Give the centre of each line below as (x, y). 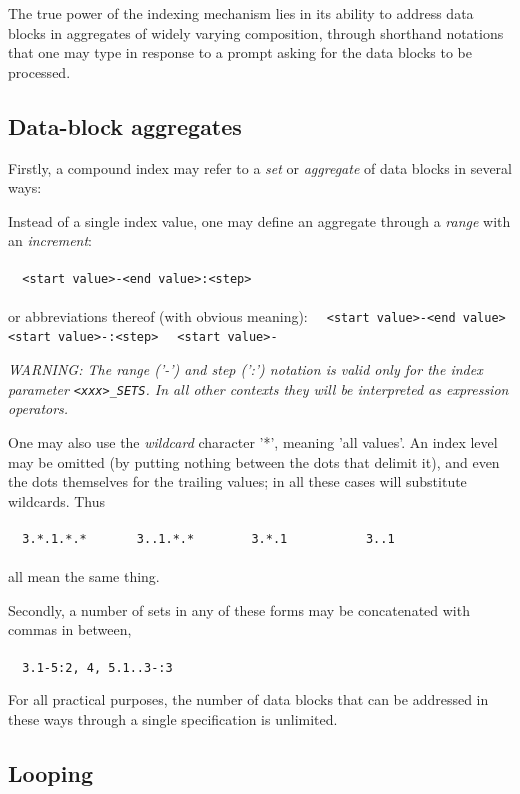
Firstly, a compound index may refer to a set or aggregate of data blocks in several (260, 167)
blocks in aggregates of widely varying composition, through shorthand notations (256, 32)
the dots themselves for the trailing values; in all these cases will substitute (237, 481)
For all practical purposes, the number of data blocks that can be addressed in (248, 699)
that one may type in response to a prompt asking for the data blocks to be (240, 52)
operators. (38, 408)
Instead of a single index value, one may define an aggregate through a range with (259, 220)
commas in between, (70, 629)
